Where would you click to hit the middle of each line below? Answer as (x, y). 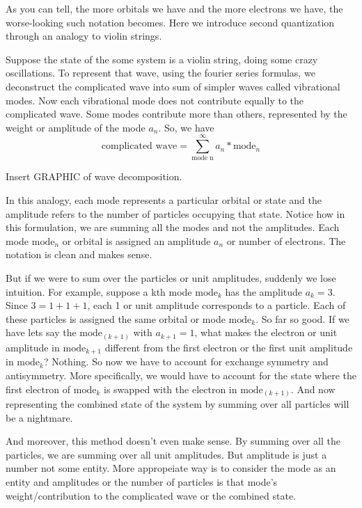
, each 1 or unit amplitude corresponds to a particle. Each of (217, 305)
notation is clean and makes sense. (79, 254)
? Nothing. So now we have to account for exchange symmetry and (186, 362)
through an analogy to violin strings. (84, 36)
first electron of (38, 389)
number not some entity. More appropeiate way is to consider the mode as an (171, 468)
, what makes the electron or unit (266, 332)
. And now (313, 389)
